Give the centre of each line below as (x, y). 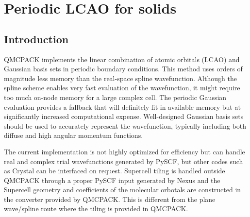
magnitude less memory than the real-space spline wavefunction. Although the (120, 78)
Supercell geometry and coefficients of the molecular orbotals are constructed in (123, 190)
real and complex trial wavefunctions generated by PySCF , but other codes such (124, 161)
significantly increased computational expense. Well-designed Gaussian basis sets (124, 116)
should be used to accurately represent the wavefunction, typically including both (125, 125)
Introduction (36, 39)
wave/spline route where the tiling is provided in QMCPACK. (96, 209)
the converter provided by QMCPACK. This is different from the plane (110, 199)
